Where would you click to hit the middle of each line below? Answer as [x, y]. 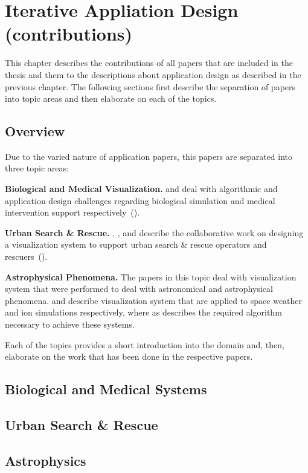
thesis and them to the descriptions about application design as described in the [153, 74]
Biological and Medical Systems [106, 389]
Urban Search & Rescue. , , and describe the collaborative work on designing [154, 232]
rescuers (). [26, 256]
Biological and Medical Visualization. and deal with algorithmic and [141, 189]
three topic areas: [37, 168]
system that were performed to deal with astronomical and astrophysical [139, 289]
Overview [35, 131]
